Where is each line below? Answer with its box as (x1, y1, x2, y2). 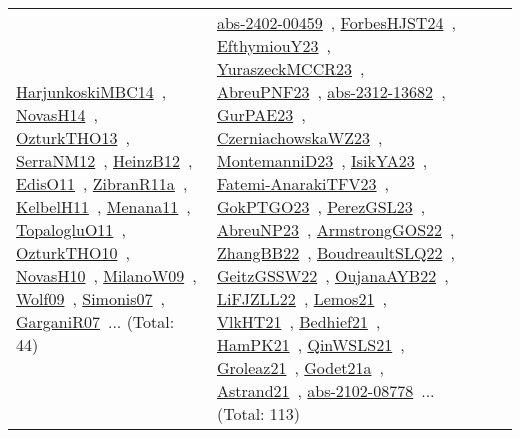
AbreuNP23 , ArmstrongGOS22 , (216, 218, 455, 241)
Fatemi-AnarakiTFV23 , (216, 172, 390, 195)
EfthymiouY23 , (216, 34, 332, 57)
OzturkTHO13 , (16, 126, 130, 149)
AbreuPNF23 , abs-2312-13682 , (216, 80, 446, 103)
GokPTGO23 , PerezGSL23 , (216, 195, 426, 218)
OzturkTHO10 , (16, 241, 130, 264)
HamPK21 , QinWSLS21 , (216, 333, 405, 356)
